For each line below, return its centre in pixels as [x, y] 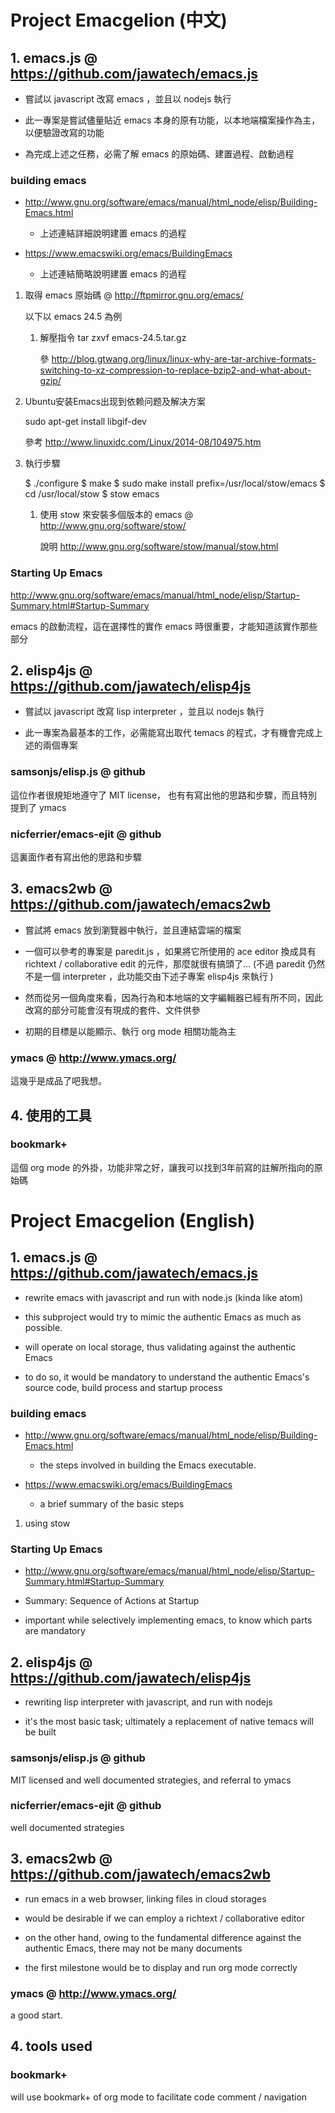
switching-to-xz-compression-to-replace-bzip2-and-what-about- [175, 370]
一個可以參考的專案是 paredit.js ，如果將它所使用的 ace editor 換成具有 [170, 951]
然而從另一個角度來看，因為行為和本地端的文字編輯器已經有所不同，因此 [173, 997]
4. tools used [51, 2046]
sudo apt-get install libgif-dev [85, 422]
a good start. [36, 2015]
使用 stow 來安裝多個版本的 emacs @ [116, 515]
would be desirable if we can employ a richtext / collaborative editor [164, 1918]
